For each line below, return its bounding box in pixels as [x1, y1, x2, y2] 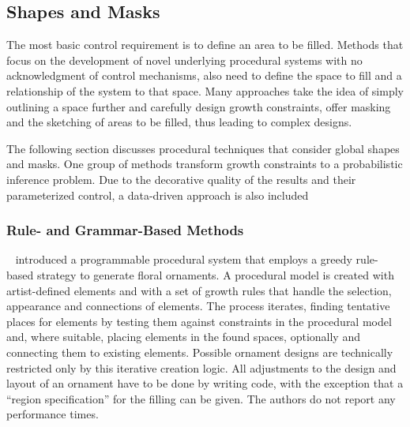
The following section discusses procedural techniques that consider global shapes [6, 140, 400, 156]
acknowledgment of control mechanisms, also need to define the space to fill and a [6, 67, 402, 84]
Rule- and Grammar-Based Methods [6, 220, 244, 240]
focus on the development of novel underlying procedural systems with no [6, 51, 363, 68]
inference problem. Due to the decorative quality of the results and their [6, 170, 356, 187]
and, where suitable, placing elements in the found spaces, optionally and [6, 328, 360, 345]
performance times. [6, 406, 99, 422]
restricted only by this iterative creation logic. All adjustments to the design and [6, 359, 397, 376]
